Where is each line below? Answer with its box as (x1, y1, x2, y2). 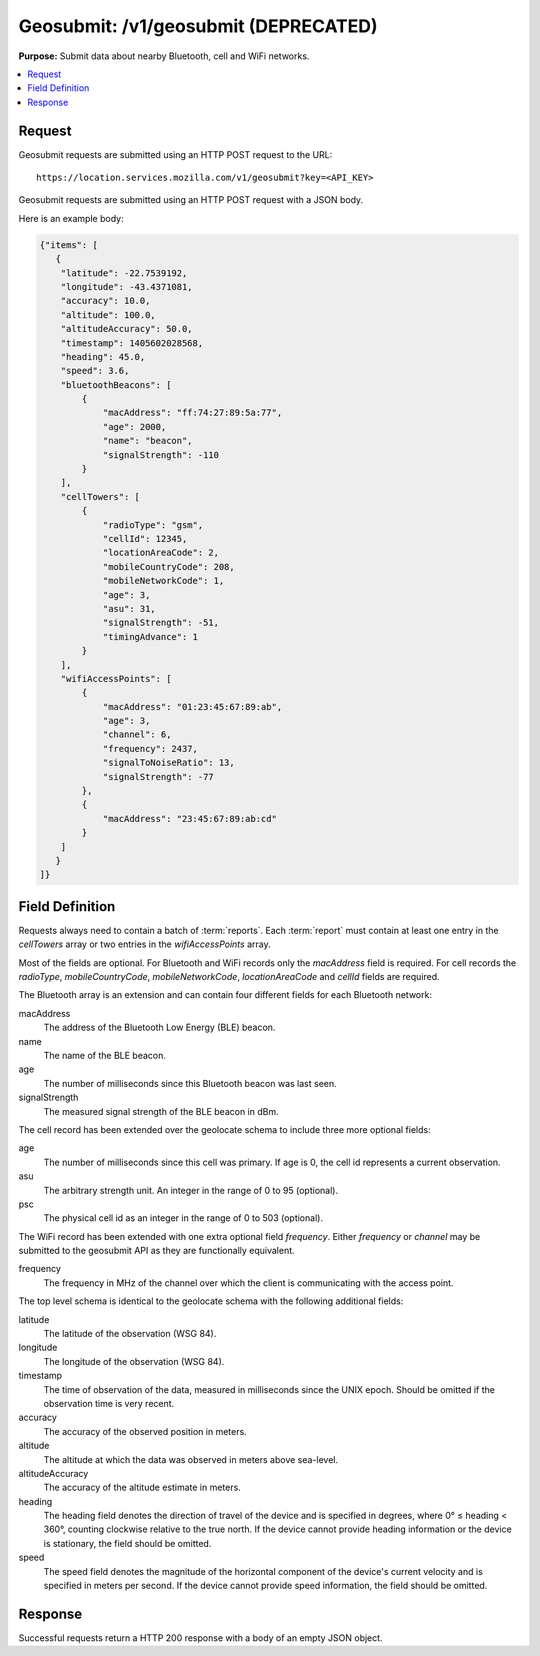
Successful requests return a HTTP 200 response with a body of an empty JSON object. (18, 1631, 384, 1644)
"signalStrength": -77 (102, 771, 214, 782)
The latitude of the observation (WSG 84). (43, 1328, 217, 1340)
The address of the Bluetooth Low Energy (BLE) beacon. (43, 1021, 276, 1034)
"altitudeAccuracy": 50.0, (60, 323, 194, 335)
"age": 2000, (102, 421, 167, 432)
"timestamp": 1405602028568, (60, 337, 204, 349)
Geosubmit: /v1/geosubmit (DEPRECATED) (18, 15, 379, 37)
